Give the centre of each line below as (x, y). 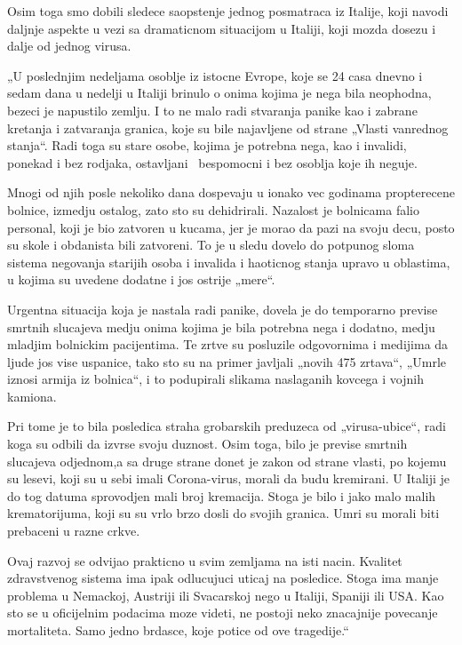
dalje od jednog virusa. (69, 46)
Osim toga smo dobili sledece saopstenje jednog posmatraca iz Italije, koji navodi (228, 11)
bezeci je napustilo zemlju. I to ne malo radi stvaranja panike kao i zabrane (212, 110)
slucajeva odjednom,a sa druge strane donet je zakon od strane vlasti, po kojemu (227, 461)
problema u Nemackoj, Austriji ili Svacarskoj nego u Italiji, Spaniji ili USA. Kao (226, 595)
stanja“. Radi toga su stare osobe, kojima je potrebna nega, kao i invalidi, (207, 145)
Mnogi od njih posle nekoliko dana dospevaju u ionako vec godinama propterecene (231, 192)
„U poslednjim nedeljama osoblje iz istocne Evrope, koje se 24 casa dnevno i (215, 75)
